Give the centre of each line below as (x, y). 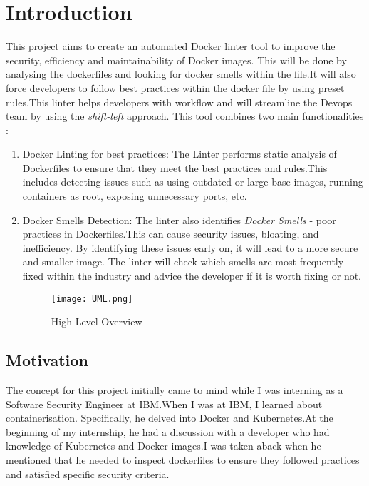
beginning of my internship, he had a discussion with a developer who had (168, 431)
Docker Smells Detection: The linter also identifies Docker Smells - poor (179, 219)
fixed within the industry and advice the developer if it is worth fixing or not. (192, 276)
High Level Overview (97, 322)
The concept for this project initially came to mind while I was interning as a (175, 390)
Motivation (47, 360)
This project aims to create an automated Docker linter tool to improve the (171, 46)
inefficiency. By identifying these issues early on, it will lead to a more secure (190, 247)
